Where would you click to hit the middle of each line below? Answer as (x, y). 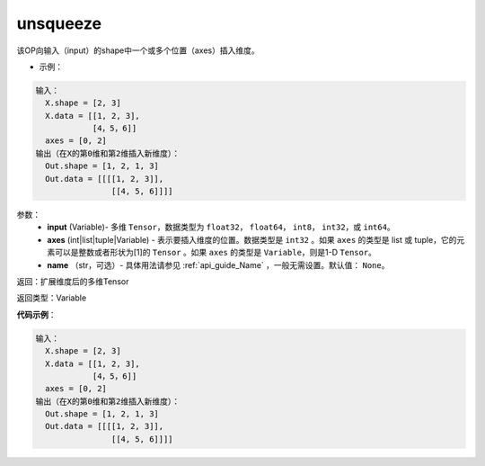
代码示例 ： (36, 314)
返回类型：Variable (52, 298)
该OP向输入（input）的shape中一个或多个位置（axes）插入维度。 (138, 50)
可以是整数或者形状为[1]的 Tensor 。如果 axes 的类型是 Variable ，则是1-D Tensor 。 (216, 253)
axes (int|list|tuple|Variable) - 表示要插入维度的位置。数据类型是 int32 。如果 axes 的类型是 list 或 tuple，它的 (252, 239)
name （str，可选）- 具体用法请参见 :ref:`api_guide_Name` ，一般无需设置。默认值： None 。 (218, 264)
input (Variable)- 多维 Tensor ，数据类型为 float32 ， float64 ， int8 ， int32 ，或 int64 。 (221, 227)
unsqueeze (59, 23)
